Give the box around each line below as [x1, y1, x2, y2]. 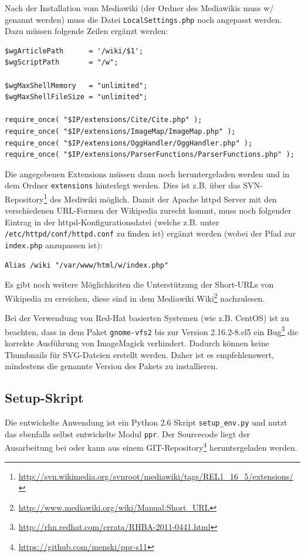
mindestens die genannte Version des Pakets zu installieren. [5, 360, 218, 372]
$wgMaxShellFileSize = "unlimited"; [5, 93, 148, 102]
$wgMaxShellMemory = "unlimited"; [5, 81, 148, 90]
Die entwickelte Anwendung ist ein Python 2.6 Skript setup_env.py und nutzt [5, 416, 287, 428]
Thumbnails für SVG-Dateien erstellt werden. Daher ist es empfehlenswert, [5, 348, 274, 360]
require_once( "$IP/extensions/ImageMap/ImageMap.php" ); [5, 127, 236, 136]
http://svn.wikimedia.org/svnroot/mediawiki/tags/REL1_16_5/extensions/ [18, 470, 294, 482]
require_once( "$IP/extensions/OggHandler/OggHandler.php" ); [5, 139, 253, 147]
